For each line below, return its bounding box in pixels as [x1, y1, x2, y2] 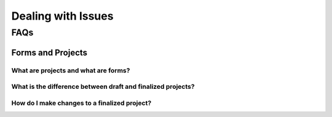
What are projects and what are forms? [11, 66, 130, 75]
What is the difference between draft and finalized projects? [11, 83, 195, 91]
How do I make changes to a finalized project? [11, 99, 152, 107]
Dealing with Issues [11, 9, 114, 23]
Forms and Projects [11, 47, 88, 58]
